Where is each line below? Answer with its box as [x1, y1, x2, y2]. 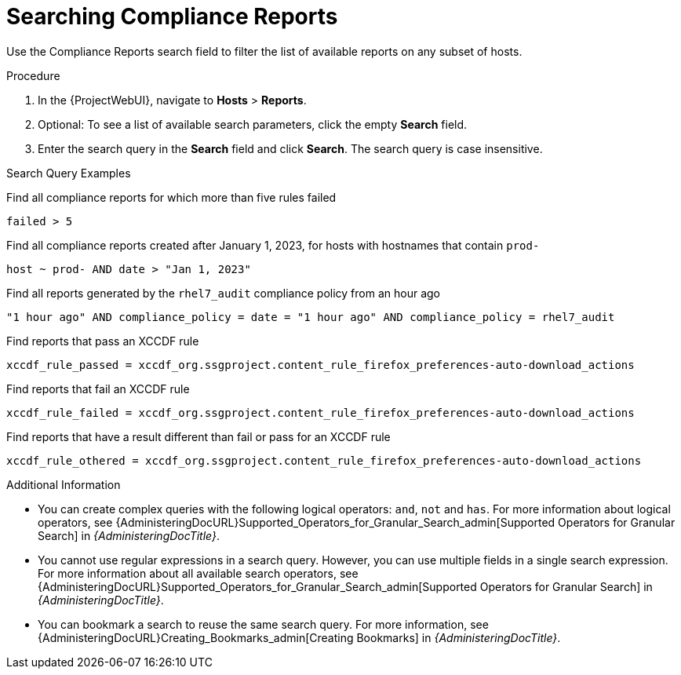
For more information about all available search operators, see [38, 566, 359, 580]
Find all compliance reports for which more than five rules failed [6, 190, 337, 204]
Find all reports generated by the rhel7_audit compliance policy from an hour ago [6, 286, 440, 300]
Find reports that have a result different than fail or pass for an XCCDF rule [6, 429, 391, 443]
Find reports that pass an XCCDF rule [6, 334, 199, 348]
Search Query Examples [6, 166, 131, 180]
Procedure [6, 68, 60, 82]
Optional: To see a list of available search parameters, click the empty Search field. [38, 117, 468, 131]
